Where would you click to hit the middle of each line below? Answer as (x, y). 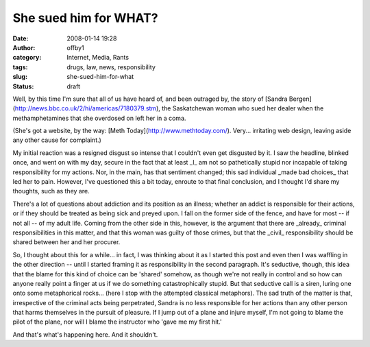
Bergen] (300, 99)
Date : (21, 38)
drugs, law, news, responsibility (111, 67)
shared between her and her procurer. (66, 242)
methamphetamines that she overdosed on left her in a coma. (99, 118)
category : (27, 58)
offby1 (76, 47)
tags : (20, 67)
